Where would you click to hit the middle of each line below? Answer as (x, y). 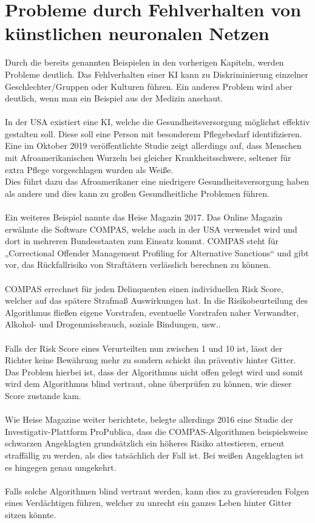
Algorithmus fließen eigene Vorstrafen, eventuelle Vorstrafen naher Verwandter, (152, 312)
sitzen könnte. (31, 514)
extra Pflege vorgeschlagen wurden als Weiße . (89, 169)
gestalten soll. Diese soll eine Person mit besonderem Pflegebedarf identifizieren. (154, 133)
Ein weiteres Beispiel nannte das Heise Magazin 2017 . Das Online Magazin (144, 217)
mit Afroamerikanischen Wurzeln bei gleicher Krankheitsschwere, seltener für (148, 158)
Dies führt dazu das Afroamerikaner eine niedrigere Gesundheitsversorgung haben (157, 181)
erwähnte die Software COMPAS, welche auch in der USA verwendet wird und (151, 229)
